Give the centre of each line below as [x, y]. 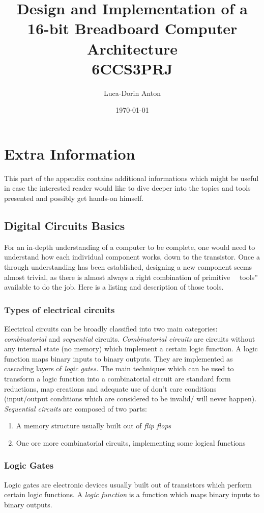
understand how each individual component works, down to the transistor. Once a [132, 257]
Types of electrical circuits [60, 309]
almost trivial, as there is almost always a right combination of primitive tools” [131, 277]
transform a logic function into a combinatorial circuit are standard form [118, 378]
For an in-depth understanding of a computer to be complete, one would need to [130, 247]
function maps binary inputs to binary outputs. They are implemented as [119, 358]
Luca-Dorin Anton [132, 93]
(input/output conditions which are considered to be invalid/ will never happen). [130, 399]
